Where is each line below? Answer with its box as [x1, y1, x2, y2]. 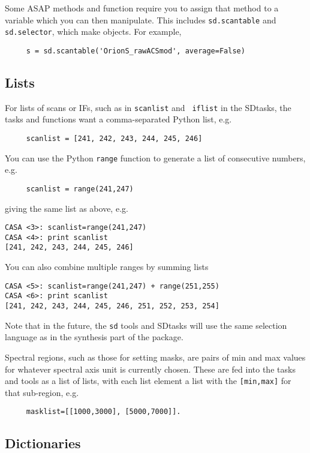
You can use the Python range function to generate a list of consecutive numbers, [5, 151, 306, 164]
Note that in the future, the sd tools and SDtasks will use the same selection [5, 319, 287, 331]
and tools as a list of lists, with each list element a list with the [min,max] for [5, 374, 291, 387]
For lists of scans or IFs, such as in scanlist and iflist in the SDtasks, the [5, 101, 291, 113]
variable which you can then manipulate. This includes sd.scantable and [5, 13, 276, 26]
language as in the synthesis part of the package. [5, 331, 183, 343]
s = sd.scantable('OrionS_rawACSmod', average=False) [26, 46, 245, 55]
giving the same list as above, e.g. [5, 202, 128, 214]
